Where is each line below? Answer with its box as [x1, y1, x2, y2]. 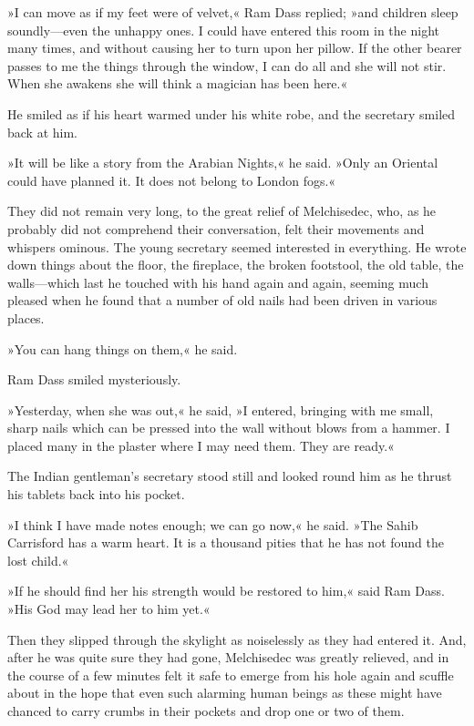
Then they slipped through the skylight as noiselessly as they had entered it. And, [7, 629, 467, 649]
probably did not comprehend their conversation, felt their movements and [7, 219, 425, 238]
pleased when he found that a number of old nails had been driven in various [7, 291, 438, 310]
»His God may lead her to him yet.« [7, 599, 211, 619]
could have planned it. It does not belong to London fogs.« [7, 170, 336, 189]
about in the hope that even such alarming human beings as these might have [7, 683, 442, 702]
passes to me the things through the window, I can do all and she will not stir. [7, 56, 447, 75]
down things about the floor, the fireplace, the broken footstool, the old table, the [7, 255, 464, 274]
